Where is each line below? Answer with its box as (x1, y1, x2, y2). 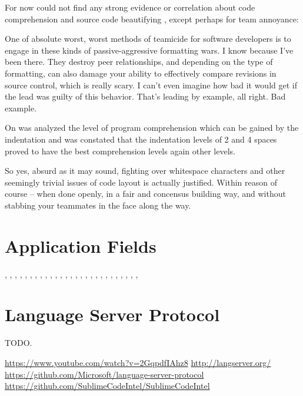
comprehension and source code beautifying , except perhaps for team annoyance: (5, 12, 299, 25)
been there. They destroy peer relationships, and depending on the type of (5, 55, 273, 68)
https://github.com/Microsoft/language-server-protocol (5, 368, 204, 380)
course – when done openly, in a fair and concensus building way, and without (5, 187, 286, 200)
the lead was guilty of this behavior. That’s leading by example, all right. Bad (5, 90, 286, 103)
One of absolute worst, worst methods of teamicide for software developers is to (5, 32, 291, 45)
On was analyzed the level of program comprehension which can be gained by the (5, 121, 299, 134)
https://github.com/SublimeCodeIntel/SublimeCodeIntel (5, 379, 210, 392)
